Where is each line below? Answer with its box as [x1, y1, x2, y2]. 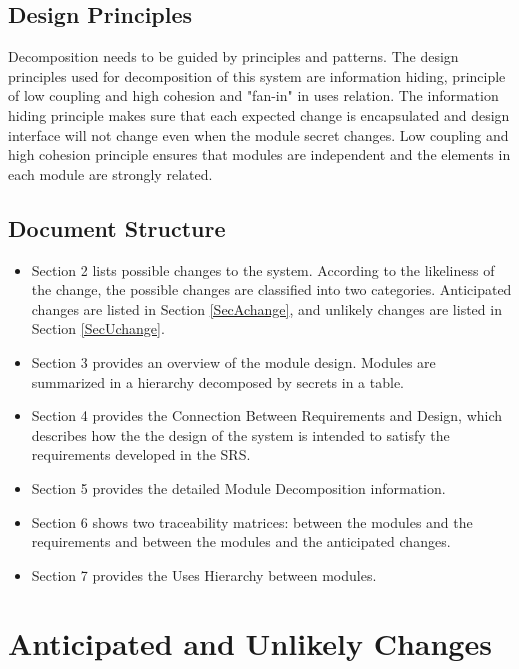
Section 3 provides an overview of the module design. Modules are [31, 351, 436, 372]
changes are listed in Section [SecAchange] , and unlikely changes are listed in [31, 298, 502, 319]
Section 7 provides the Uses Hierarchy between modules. [31, 564, 377, 585]
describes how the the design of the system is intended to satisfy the [31, 424, 450, 445]
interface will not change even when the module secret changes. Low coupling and [8, 124, 509, 145]
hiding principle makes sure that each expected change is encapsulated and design [8, 104, 510, 125]
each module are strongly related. [8, 163, 213, 184]
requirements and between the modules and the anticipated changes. [31, 531, 451, 552]
